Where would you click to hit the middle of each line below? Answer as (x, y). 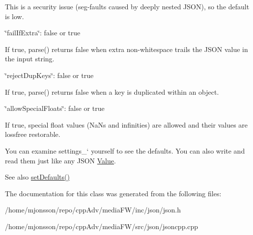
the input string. (30, 59)
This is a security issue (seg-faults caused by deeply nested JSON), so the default (127, 6)
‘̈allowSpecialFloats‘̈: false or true (55, 108)
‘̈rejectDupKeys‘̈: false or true (49, 75)
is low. (14, 16)
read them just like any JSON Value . (60, 160)
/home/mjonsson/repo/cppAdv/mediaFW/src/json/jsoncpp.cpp (102, 226)
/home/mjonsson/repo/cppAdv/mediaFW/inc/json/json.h (93, 210)
